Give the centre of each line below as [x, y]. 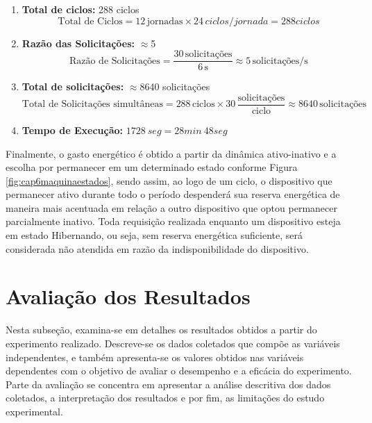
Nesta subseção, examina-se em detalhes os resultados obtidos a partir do [161, 330]
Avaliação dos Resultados [128, 296]
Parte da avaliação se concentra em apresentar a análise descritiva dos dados [168, 384]
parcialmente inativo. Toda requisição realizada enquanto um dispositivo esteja [173, 221]
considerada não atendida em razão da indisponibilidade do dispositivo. [157, 248]
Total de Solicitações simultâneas [92, 105]
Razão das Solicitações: [78, 43]
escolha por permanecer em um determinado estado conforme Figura [152, 167]
